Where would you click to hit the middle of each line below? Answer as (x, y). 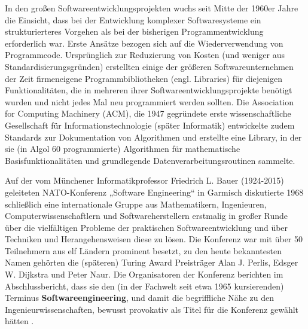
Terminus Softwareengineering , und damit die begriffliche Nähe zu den (139, 298)
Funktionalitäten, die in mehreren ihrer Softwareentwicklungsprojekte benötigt (149, 90)
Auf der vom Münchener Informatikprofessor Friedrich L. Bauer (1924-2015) (144, 180)
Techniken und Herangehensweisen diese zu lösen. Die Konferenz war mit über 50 (154, 239)
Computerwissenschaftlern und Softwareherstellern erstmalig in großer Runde (147, 216)
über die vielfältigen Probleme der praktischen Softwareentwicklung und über (147, 227)
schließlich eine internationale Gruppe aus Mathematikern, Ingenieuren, (136, 204)
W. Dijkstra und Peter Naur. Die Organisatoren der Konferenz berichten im (144, 274)
